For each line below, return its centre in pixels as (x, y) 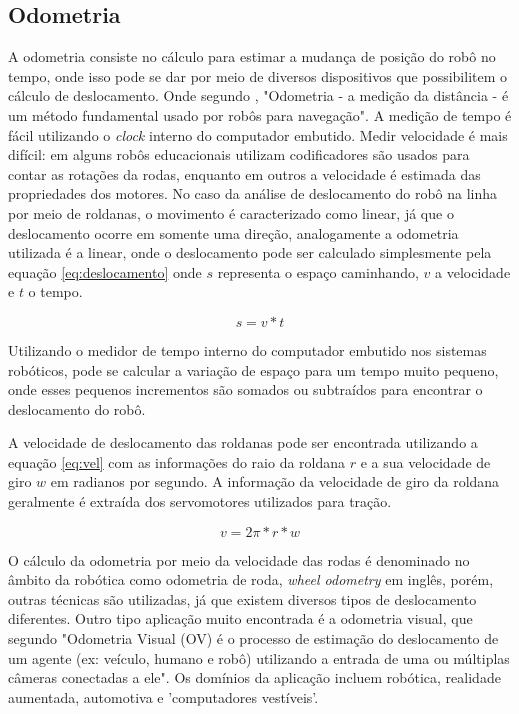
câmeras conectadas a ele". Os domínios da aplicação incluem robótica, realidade (254, 677)
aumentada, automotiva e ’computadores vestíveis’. (163, 696)
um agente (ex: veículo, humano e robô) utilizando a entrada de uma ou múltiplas (259, 657)
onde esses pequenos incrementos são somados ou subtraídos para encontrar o (245, 389)
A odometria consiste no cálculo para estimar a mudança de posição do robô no (252, 56)
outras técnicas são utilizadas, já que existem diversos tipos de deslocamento (242, 598)
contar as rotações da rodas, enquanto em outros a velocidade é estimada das (244, 173)
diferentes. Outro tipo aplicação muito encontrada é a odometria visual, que (240, 618)
